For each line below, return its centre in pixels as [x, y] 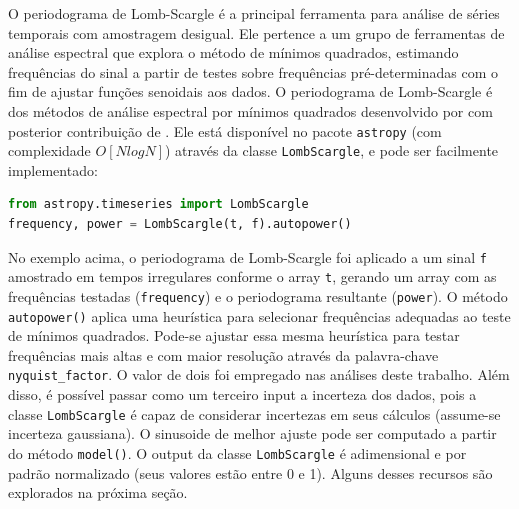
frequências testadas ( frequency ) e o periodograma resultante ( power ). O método [258, 295]
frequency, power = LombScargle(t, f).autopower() [180, 224]
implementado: [53, 169]
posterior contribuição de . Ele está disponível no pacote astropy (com [225, 130]
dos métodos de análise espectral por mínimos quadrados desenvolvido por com [250, 110]
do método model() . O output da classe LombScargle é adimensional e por [237, 452]
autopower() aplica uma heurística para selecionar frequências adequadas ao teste [259, 315]
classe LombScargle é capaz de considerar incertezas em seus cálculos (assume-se [254, 413]
